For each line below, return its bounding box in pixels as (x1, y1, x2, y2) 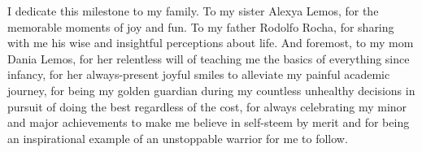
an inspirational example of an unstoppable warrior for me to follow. (7, 129, 348, 146)
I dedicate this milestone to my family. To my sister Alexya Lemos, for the (7, 2, 379, 19)
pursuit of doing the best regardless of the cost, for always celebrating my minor (7, 98, 407, 115)
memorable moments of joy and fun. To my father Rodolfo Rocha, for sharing (7, 18, 394, 35)
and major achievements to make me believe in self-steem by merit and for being (7, 114, 410, 131)
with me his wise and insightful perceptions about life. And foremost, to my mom (7, 34, 414, 51)
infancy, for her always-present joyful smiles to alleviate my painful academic (7, 66, 390, 83)
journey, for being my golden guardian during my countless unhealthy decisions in (7, 81, 415, 98)
